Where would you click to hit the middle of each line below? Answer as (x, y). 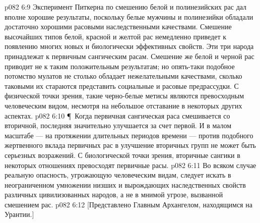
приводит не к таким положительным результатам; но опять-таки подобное (120, 66)
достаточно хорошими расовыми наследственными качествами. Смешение (118, 26)
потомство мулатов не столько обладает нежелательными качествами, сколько (123, 76)
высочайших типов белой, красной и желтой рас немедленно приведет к (116, 36)
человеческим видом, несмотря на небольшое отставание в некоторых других (123, 105)
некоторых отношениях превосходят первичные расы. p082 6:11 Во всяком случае (131, 165)
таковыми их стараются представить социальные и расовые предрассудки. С (122, 86)
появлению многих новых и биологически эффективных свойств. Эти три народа (129, 46)
